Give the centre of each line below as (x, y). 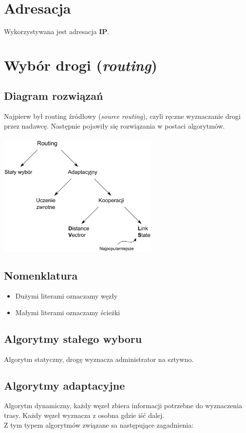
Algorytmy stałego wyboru (73, 338)
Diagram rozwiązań (54, 96)
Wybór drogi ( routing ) (81, 65)
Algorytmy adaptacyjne (65, 385)
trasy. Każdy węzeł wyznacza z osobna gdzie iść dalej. (84, 415)
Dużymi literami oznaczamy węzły (66, 296)
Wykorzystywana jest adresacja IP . (57, 31)
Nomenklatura (41, 275)
